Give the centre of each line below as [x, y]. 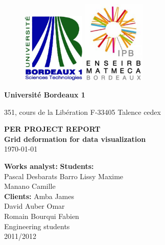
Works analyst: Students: [49, 166]
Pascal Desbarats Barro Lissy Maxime [64, 176]
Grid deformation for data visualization [75, 139]
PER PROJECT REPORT [52, 129]
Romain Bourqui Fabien [42, 216]
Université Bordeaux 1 [45, 95]
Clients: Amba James [39, 196]
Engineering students [37, 226]
